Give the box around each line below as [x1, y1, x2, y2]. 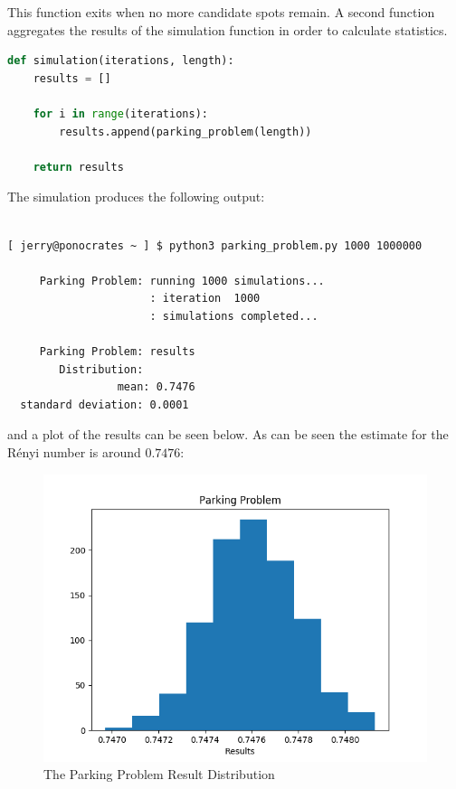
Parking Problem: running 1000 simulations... [39, 274, 325, 287]
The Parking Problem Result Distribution [43, 765, 275, 784]
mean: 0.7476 [117, 380, 195, 394]
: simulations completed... [149, 309, 318, 323]
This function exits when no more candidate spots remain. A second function [7, 3, 435, 21]
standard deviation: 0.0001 [20, 398, 189, 411]
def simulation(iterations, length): [7, 54, 234, 68]
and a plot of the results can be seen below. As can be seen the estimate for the [7, 425, 449, 444]
